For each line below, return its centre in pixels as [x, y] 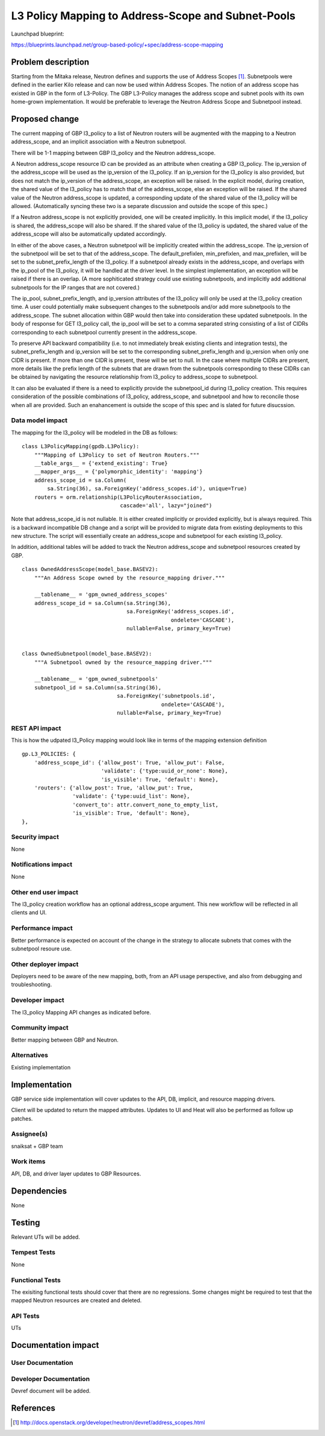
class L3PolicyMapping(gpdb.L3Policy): [81, 447]
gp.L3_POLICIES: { [49, 754]
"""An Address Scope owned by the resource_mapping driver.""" [129, 578]
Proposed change [45, 119]
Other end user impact [45, 892]
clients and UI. [29, 913]
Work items [28, 1162]
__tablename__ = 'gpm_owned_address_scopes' [101, 595]
